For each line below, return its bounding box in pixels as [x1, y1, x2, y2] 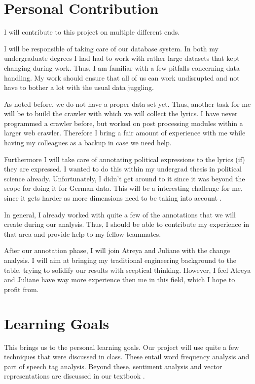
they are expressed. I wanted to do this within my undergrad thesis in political [4, 164, 242, 174]
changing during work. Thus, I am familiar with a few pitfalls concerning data [4, 62, 240, 73]
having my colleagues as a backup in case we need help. [4, 137, 172, 148]
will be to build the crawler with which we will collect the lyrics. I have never [4, 108, 238, 119]
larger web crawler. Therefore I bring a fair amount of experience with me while [4, 128, 246, 138]
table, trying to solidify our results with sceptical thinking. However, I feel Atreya [4, 264, 251, 275]
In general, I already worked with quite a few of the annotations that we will [4, 209, 236, 219]
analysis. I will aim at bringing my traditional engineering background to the [4, 255, 236, 265]
